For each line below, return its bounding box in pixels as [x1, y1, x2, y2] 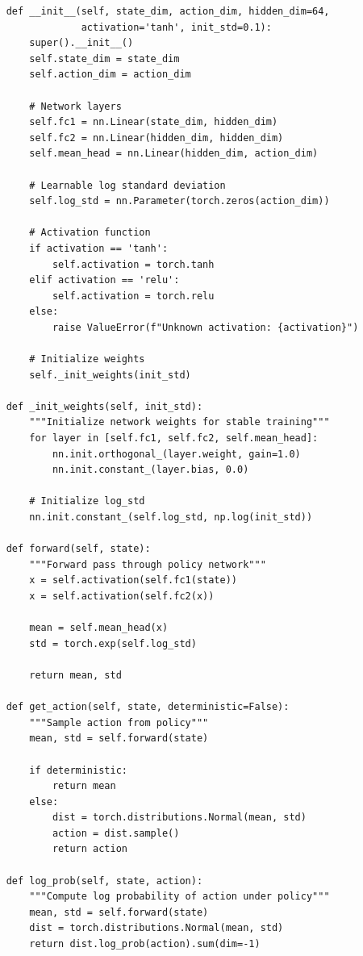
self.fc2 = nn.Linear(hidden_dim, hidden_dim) [29, 132, 284, 144]
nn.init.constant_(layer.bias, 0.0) [52, 464, 249, 476]
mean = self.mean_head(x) [29, 622, 169, 634]
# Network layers [29, 100, 122, 112]
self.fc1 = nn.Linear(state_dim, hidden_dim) [29, 116, 278, 128]
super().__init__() [29, 37, 134, 49]
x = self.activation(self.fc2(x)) [29, 590, 215, 602]
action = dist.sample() [52, 827, 180, 839]
